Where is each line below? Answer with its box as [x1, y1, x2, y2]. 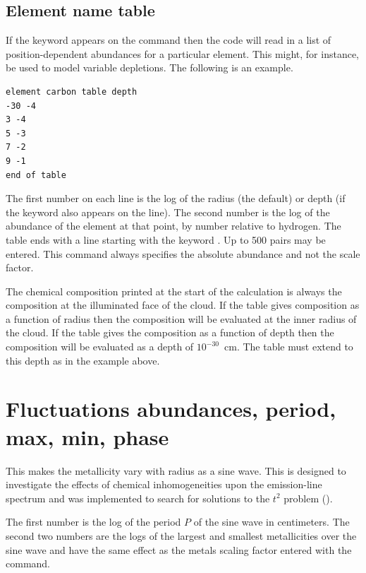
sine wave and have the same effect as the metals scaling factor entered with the [6, 542, 352, 557]
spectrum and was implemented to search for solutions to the [6, 490, 270, 505]
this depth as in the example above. [6, 353, 160, 367]
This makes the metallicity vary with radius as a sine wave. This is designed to [6, 463, 346, 478]
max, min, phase [6, 422, 169, 451]
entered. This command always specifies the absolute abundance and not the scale [6, 246, 360, 261]
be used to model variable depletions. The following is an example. [6, 60, 293, 75]
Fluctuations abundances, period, [6, 394, 336, 423]
